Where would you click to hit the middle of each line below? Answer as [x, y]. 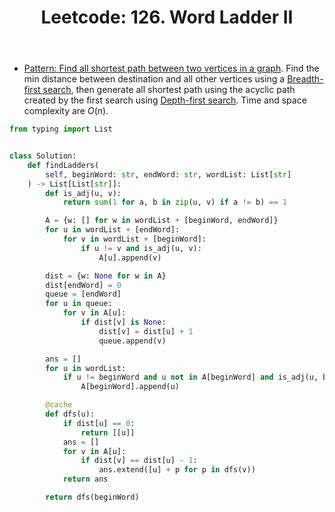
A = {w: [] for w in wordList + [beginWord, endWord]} [162, 221]
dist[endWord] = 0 [83, 285]
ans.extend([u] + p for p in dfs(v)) [177, 470]
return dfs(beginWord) [92, 497]
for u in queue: [79, 304]
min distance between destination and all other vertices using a [154, 79]
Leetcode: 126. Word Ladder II [167, 17]
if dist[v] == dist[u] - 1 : [139, 461]
